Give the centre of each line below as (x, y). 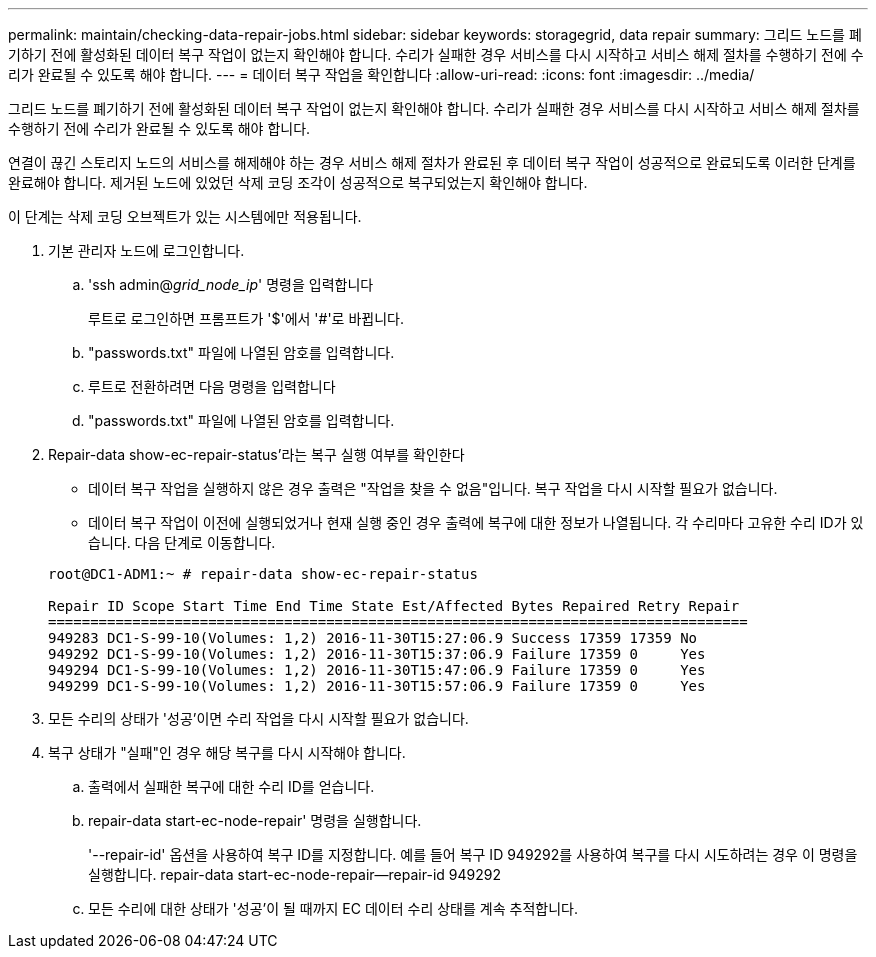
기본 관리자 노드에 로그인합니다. (146, 250)
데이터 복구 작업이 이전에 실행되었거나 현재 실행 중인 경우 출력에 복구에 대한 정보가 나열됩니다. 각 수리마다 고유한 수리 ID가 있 (476, 522)
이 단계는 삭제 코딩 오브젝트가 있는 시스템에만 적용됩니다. (185, 216)
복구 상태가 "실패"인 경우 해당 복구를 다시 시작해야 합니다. (227, 752)
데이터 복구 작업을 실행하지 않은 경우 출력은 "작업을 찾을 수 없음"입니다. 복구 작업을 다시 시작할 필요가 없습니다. (433, 488)
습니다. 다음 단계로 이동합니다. (182, 542)
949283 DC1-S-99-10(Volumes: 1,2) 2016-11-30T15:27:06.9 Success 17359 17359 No (373, 638)
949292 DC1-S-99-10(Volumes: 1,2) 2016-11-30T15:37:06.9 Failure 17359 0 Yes (377, 654)
